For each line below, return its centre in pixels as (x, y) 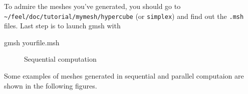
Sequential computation (60, 59)
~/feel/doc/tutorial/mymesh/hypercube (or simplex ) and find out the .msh (124, 16)
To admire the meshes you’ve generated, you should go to (92, 6)
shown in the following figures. (51, 85)
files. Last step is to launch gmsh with (62, 26)
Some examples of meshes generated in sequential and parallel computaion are (124, 76)
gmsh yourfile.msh (32, 42)
